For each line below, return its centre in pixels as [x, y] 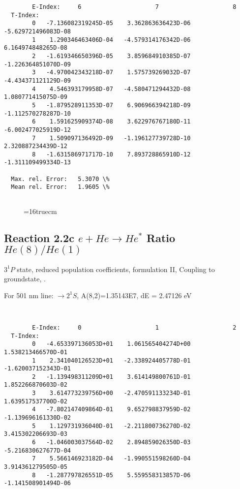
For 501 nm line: [29, 295]
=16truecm [40, 211]
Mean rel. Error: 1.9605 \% [60, 187]
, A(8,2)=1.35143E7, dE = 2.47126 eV [134, 295]
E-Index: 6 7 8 [134, 7]
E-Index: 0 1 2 [134, 327]
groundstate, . [25, 279]
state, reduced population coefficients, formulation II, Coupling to [116, 269]
